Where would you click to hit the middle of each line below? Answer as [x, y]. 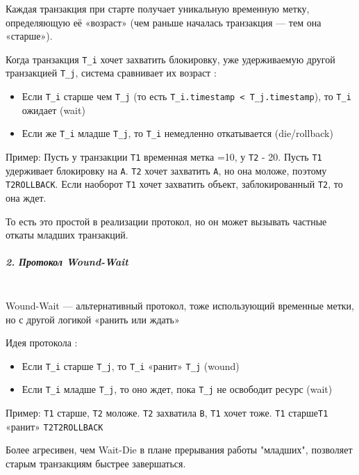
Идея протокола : [42, 343]
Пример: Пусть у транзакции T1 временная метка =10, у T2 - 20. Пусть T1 [164, 156]
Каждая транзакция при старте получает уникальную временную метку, [158, 8]
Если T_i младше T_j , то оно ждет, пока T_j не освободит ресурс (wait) [177, 389]
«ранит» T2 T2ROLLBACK [55, 426]
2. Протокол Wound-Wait [67, 262]
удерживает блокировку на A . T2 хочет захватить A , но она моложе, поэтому [166, 170]
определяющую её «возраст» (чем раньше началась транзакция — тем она [164, 22]
